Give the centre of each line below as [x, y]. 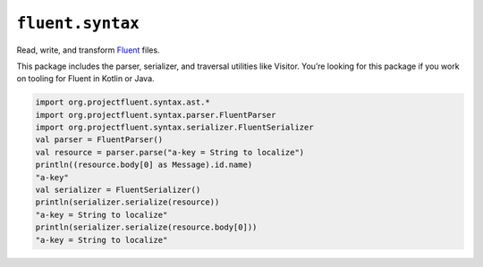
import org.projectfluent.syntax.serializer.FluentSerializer [174, 128]
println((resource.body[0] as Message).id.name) [144, 165]
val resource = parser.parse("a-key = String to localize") [170, 152]
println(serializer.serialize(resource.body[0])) [146, 227]
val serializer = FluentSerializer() [118, 190]
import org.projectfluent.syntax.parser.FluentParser [156, 115]
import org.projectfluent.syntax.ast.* [123, 102]
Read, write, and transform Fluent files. [88, 50]
